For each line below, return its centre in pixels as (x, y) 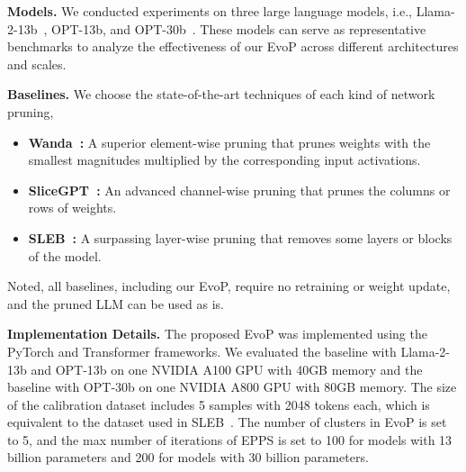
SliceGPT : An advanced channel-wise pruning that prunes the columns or (239, 190)
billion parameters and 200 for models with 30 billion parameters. (188, 457)
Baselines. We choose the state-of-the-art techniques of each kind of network (221, 94)
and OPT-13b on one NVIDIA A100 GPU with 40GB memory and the (227, 369)
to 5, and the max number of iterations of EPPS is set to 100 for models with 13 (230, 439)
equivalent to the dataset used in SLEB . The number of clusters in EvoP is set (227, 422)
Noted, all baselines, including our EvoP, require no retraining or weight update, (229, 286)
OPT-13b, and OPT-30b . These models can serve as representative (239, 28)
